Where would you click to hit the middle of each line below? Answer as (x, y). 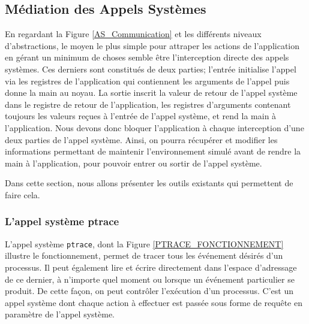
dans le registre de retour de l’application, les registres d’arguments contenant (148, 104)
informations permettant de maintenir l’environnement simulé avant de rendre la (153, 151)
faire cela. (22, 194)
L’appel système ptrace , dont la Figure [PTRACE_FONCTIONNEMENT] (144, 243)
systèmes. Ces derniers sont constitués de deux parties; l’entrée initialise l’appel (151, 69)
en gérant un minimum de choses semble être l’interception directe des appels (147, 57)
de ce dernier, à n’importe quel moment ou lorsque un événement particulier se (150, 279)
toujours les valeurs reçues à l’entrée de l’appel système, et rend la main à (141, 116)
